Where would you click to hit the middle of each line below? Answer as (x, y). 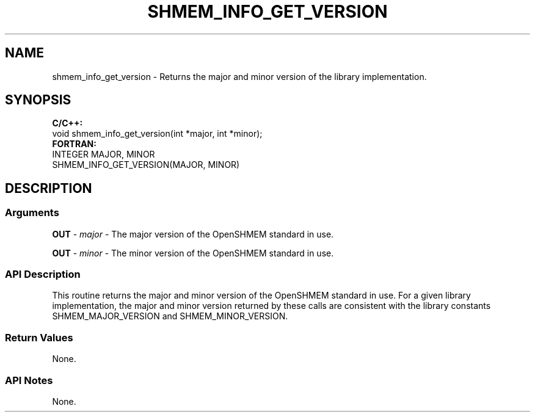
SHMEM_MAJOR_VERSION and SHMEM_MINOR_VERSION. (170, 316)
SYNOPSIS (38, 100)
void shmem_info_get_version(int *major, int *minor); (157, 134)
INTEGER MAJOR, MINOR (104, 154)
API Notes (29, 380)
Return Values (39, 337)
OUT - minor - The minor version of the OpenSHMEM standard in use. (193, 253)
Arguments (32, 213)
